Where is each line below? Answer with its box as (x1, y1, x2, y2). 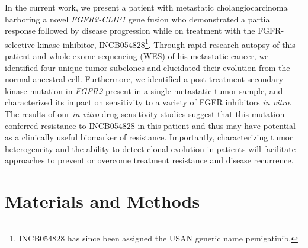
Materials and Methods (5, 189, 200, 213)
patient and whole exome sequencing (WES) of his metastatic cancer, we (5, 50, 269, 62)
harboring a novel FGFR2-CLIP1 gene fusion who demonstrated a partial (5, 12, 272, 25)
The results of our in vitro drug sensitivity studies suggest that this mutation (5, 108, 285, 120)
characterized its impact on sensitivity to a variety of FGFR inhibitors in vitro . (5, 96, 292, 108)
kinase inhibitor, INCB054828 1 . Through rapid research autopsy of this (37, 36, 296, 50)
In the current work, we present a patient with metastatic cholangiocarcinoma (5, 1, 288, 13)
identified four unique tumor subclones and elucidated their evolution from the (5, 61, 290, 73)
